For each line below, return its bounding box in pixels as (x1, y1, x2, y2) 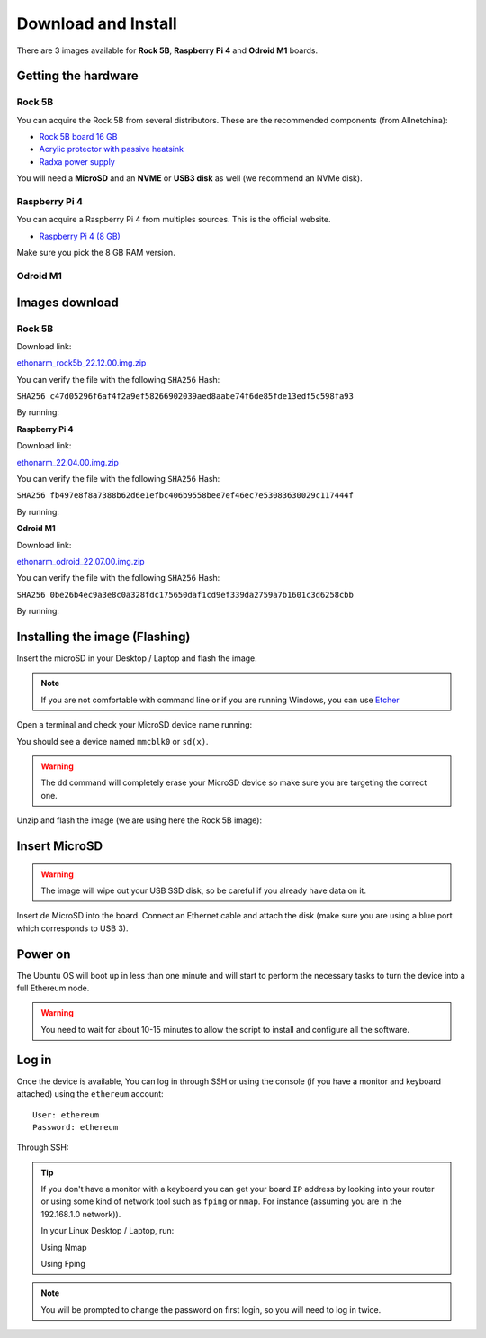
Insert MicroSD (16, 838, 103, 854)
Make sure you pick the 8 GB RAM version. (16, 248, 175, 258)
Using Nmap (40, 1242, 87, 1252)
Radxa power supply (39, 156, 116, 167)
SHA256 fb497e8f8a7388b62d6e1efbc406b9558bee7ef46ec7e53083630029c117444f (16, 491, 355, 501)
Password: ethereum (32, 1122, 119, 1132)
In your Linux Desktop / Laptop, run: (40, 1225, 175, 1236)
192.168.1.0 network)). (40, 1208, 121, 1219)
